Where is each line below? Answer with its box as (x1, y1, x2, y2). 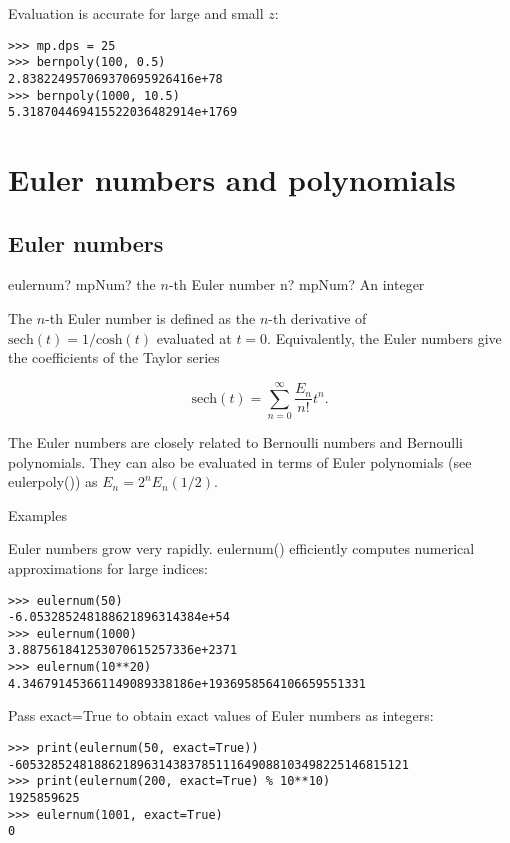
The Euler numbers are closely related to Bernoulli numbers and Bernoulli (8, 431, 463, 452)
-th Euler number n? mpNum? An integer (168, 274, 425, 295)
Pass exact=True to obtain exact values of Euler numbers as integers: (8, 705, 434, 726)
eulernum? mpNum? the (8, 274, 156, 295)
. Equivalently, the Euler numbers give (267, 327, 502, 348)
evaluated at (156, 327, 232, 348)
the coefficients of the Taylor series (8, 347, 220, 368)
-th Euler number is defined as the (45, 308, 256, 329)
